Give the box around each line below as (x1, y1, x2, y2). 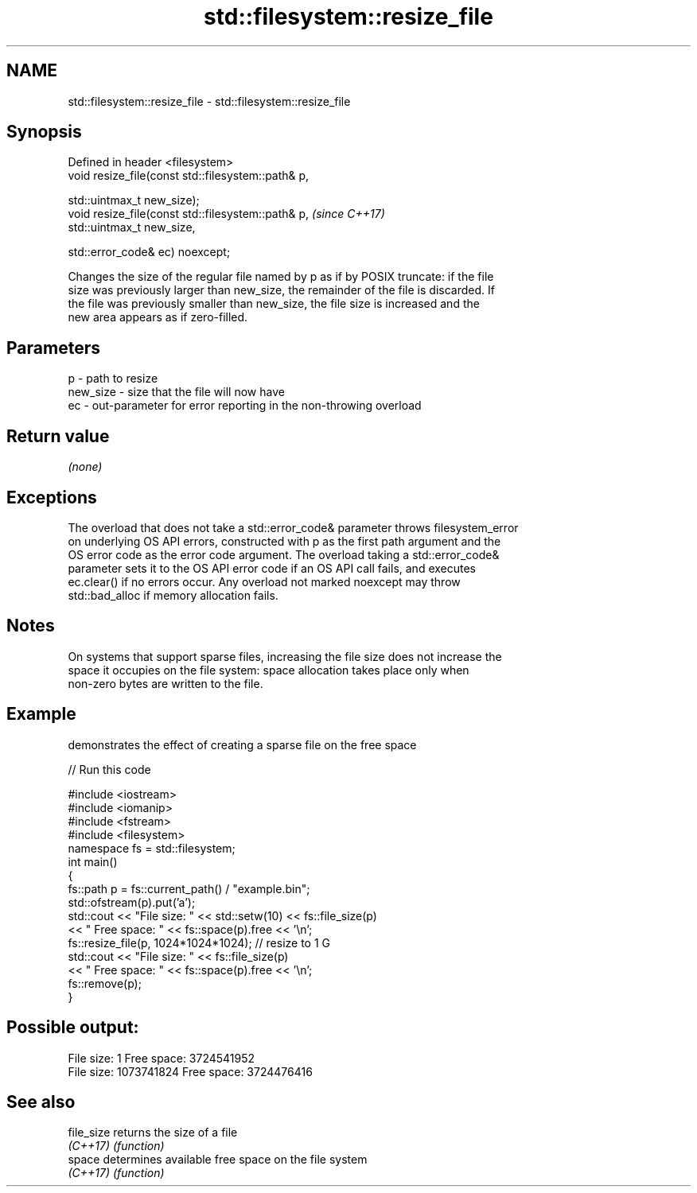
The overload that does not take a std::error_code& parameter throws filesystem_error (68, 520, 519, 534)
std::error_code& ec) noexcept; (68, 245, 231, 259)
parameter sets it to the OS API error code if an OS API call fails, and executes (68, 561, 477, 575)
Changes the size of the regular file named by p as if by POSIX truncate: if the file (68, 270, 494, 284)
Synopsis (6, 122, 82, 142)
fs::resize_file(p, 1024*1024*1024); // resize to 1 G (68, 935, 331, 950)
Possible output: (6, 1017, 139, 1038)
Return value (6, 426, 110, 446)
